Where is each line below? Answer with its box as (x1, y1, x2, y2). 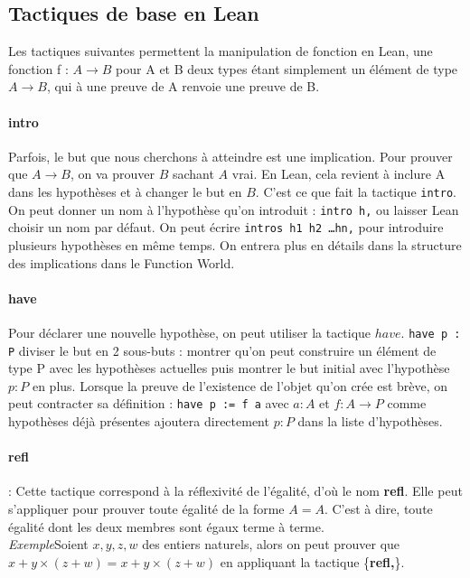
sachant (172, 164, 214, 183)
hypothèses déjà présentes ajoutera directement (8, 412, 269, 431)
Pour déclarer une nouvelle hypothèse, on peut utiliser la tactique (8, 322, 371, 341)
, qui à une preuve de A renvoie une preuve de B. (46, 77, 320, 96)
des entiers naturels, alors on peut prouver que (142, 535, 400, 554)
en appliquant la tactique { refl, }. (220, 552, 405, 571)
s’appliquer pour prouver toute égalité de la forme (8, 499, 285, 518)
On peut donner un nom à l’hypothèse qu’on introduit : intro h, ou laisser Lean (8, 200, 459, 219)
